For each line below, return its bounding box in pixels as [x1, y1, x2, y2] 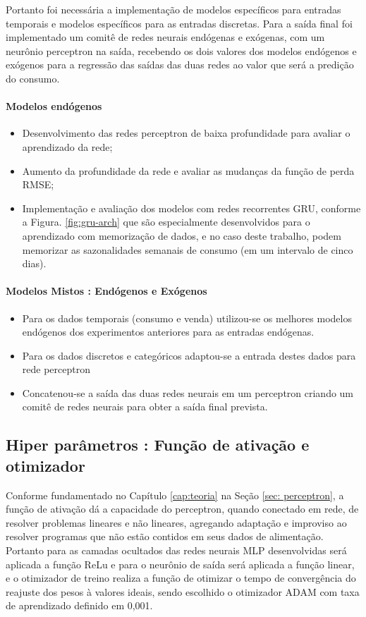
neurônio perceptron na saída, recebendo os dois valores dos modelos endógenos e [6, 43, 357, 58]
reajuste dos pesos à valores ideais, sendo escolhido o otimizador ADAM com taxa [6, 584, 360, 599]
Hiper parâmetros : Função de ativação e [6, 434, 310, 456]
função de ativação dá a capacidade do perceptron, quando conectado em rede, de [6, 501, 359, 516]
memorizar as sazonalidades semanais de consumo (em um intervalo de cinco [22, 242, 353, 257]
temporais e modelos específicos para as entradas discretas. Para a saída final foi [6, 16, 353, 30]
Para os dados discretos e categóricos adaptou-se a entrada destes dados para [22, 348, 356, 362]
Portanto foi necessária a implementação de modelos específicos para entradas [6, 2, 341, 16]
